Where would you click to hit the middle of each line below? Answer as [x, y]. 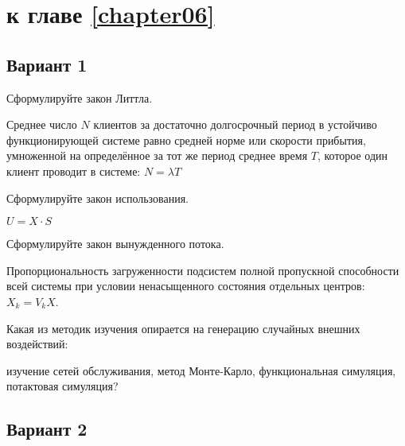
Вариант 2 [47, 429]
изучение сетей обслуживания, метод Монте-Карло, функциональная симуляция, [201, 370]
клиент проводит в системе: [74, 171]
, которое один [352, 155]
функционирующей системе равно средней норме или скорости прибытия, [186, 140]
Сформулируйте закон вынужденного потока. [115, 244]
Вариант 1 [47, 64]
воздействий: [37, 344]
